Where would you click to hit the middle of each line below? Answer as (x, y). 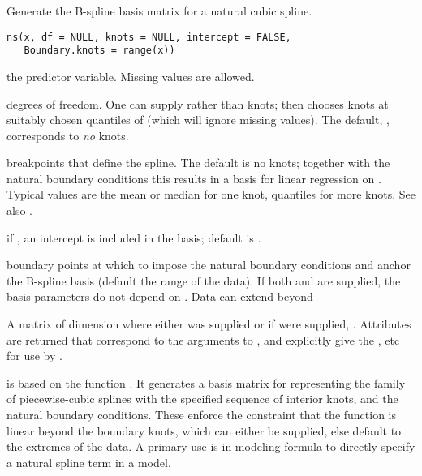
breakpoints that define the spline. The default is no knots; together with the (198, 163)
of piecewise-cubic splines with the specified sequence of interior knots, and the (202, 399)
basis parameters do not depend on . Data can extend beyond (160, 296)
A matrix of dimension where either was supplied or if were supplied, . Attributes (209, 324)
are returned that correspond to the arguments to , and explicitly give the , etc (203, 339)
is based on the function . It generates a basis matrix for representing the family (206, 382)
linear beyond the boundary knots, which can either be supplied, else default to (204, 430)
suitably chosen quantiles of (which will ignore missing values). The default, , (198, 120)
